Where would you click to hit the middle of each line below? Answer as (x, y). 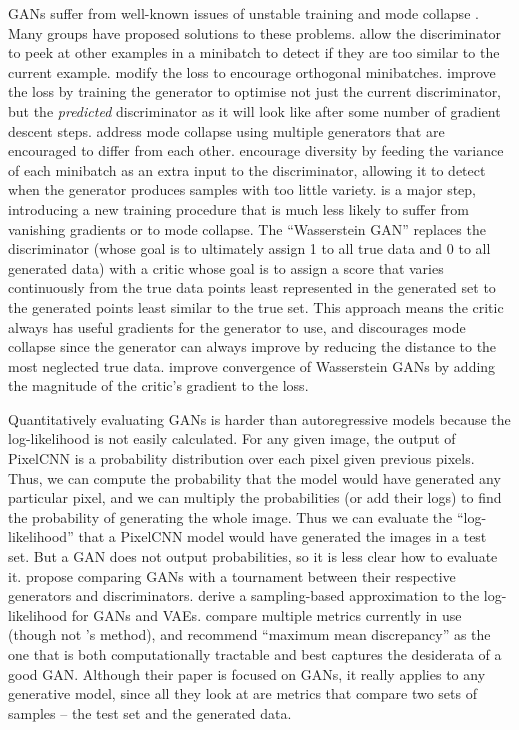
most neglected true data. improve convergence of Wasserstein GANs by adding (252, 365)
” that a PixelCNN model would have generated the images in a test (277, 536)
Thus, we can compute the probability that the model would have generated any (254, 477)
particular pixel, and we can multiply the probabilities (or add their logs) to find (255, 497)
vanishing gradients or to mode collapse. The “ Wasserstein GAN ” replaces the (247, 228)
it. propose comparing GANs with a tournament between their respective (232, 575)
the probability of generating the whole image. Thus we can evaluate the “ (236, 516)
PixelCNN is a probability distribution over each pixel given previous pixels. (241, 458)
